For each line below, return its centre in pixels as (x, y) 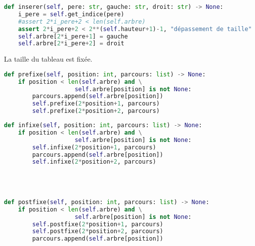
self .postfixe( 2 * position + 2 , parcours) (98, 231)
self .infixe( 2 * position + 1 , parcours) (94, 147)
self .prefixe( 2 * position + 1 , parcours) (96, 104)
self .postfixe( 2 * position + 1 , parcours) (98, 224)
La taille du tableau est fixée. (48, 59)
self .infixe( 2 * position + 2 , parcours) (94, 162)
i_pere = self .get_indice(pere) (71, 14)
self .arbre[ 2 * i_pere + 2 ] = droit (71, 44)
